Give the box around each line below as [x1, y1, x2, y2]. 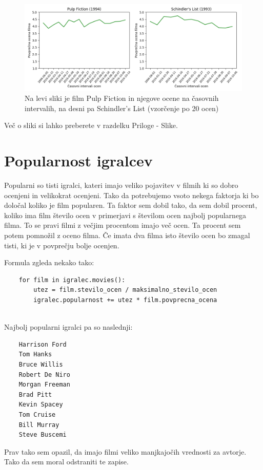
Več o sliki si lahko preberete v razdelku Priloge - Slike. [4, 120, 178, 131]
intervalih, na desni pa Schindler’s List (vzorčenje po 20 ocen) [25, 102, 219, 113]
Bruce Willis [18, 361, 63, 368]
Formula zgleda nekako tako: [4, 257, 94, 268]
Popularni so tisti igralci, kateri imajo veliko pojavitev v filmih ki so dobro [4, 180, 238, 190]
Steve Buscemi [18, 431, 67, 439]
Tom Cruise [18, 411, 56, 418]
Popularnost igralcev [4, 150, 153, 171]
